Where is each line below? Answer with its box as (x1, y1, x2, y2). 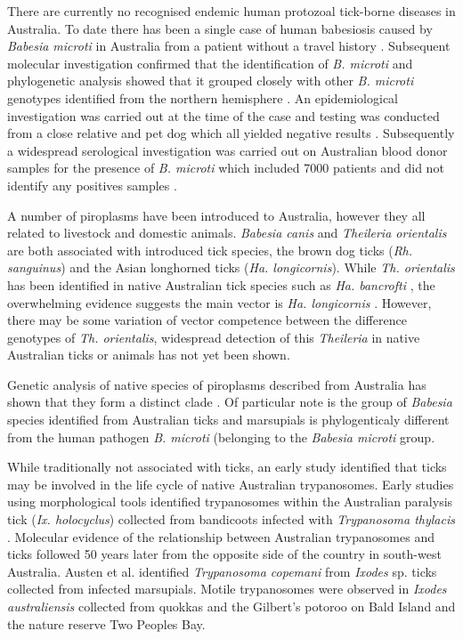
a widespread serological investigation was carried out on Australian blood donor (7, 141, 448, 159)
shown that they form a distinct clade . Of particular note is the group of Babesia (7, 392, 452, 411)
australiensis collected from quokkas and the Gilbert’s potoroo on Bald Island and (7, 597, 456, 615)
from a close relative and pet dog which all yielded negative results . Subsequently (7, 124, 455, 142)
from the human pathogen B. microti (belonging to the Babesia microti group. (7, 427, 435, 446)
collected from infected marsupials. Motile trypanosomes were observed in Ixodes (7, 579, 447, 598)
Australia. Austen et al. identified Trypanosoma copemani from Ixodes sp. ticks (7, 562, 437, 580)
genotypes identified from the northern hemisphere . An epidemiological (7, 88, 399, 107)
